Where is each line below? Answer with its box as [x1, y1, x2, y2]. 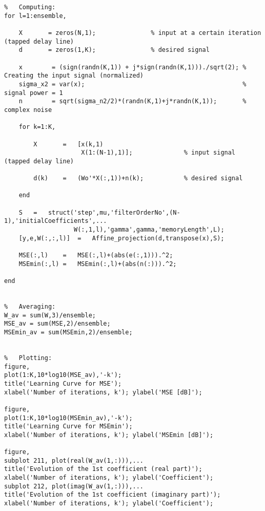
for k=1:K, [18, 123, 56, 131]
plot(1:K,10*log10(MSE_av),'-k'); [4, 371, 122, 379]
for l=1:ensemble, [4, 12, 67, 20]
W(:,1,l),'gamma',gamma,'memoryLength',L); [74, 226, 225, 234]
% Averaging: [4, 302, 56, 310]
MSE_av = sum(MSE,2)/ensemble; [4, 320, 111, 328]
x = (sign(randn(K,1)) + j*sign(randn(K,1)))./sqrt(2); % [18, 63, 247, 71]
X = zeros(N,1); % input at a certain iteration [18, 29, 261, 36]
